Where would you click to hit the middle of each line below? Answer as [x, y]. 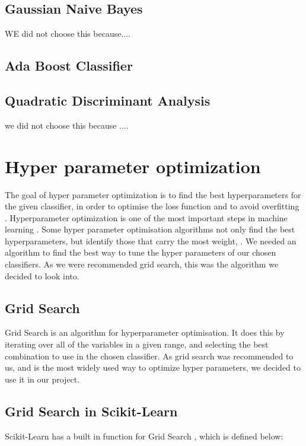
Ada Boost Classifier [69, 66]
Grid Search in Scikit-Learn [91, 411]
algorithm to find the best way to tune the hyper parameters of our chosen [141, 252]
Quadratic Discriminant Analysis [108, 100]
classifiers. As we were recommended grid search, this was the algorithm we [142, 264]
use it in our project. [42, 379]
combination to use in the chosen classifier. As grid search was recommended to [149, 356]
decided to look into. [42, 275]
